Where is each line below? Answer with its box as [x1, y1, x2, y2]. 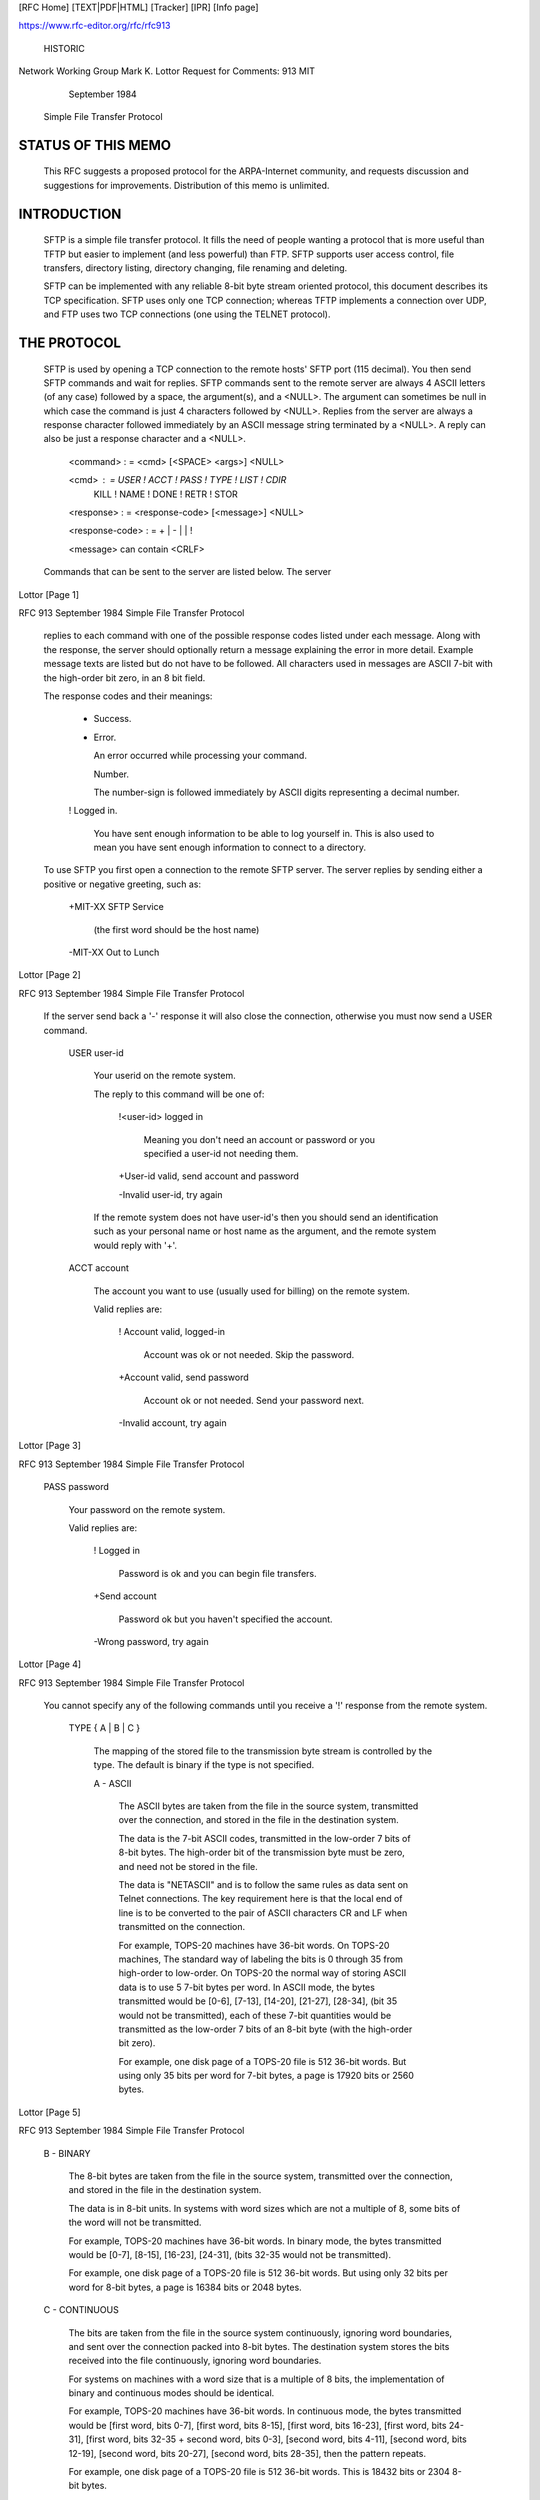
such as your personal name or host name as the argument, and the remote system [93, 1225, 437, 1237]
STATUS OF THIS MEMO [18, 136, 172, 154]
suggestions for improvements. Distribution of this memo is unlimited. [43, 179, 330, 191]
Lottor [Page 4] [18, 1658, 82, 1670]
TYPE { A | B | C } [68, 1722, 141, 1734]
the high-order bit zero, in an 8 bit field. [43, 671, 206, 684]
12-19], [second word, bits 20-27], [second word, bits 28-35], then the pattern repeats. [68, 2447, 427, 2459]
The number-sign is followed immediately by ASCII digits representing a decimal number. [93, 786, 460, 798]
